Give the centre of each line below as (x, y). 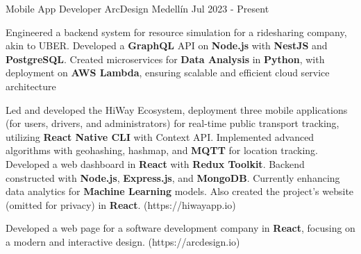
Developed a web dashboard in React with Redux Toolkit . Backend (155, 163)
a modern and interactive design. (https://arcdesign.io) (123, 241)
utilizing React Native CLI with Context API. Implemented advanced (160, 136)
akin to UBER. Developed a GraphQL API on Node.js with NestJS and (167, 45)
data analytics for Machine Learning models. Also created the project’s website (180, 191)
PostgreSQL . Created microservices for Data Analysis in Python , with (165, 59)
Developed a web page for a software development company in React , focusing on (180, 228)
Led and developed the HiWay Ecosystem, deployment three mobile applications (177, 109)
